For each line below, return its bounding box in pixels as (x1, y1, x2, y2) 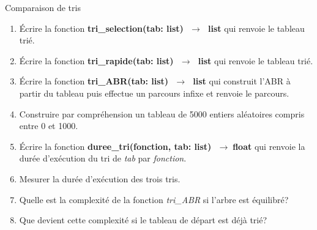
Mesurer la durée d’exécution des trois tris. (19, 172, 181, 185)
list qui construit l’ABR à (193, 75, 291, 87)
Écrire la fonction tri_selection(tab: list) (19, 21, 184, 34)
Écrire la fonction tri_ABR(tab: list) (19, 75, 169, 87)
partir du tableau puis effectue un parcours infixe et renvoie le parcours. (19, 86, 289, 99)
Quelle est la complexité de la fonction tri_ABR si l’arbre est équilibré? (19, 193, 289, 206)
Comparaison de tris (5, 1, 81, 13)
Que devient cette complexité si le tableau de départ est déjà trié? (19, 213, 267, 226)
